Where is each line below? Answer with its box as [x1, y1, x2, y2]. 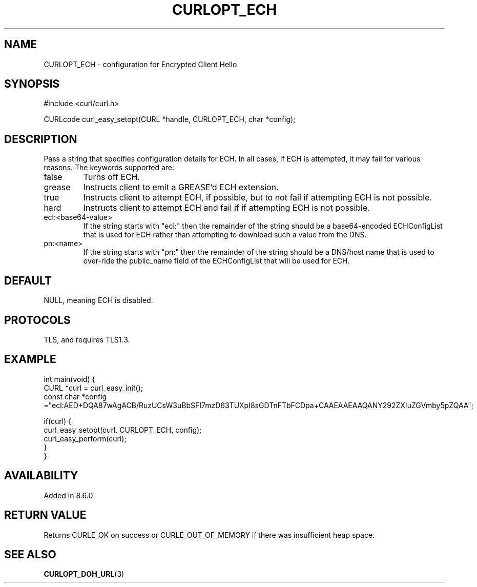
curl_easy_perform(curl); [44, 434, 127, 443]
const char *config [44, 392, 107, 401]
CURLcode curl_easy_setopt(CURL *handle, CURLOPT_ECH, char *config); [44, 115, 296, 124]
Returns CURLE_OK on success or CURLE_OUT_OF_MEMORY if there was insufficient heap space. [44, 530, 375, 539]
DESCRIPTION [4, 132, 77, 146]
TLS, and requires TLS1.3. [44, 335, 130, 344]
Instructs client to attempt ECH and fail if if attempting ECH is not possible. [83, 203, 370, 213]
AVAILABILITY [4, 469, 78, 482]
